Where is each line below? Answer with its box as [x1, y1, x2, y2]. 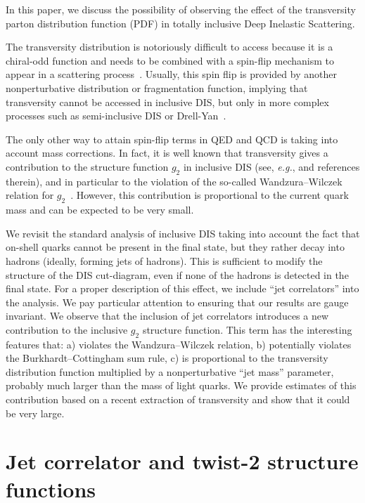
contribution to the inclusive [6, 322, 128, 337]
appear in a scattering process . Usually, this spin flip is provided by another [6, 67, 337, 81]
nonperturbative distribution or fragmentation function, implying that [6, 80, 308, 95]
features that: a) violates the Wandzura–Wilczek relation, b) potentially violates [6, 337, 352, 351]
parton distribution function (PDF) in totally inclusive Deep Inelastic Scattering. [6, 15, 355, 30]
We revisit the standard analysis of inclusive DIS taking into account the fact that [6, 226, 360, 240]
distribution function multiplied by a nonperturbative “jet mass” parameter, [6, 364, 334, 379]
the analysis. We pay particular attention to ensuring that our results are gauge [6, 294, 349, 309]
